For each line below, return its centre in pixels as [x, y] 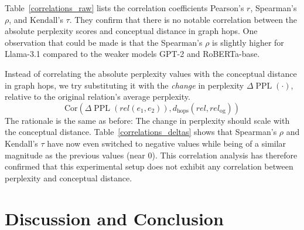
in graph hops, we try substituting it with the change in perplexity [124, 85]
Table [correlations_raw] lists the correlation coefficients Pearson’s [124, 8]
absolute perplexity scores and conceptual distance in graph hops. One [131, 31]
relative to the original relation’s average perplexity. [98, 97]
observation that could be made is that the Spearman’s [104, 42]
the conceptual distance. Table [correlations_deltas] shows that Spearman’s [141, 132]
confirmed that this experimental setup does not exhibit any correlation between [149, 166]
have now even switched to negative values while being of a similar [167, 143]
